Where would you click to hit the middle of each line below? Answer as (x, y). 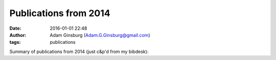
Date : (15, 28)
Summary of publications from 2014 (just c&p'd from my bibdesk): (79, 51)
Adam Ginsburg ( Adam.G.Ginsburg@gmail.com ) (100, 35)
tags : (15, 42)
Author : (18, 35)
